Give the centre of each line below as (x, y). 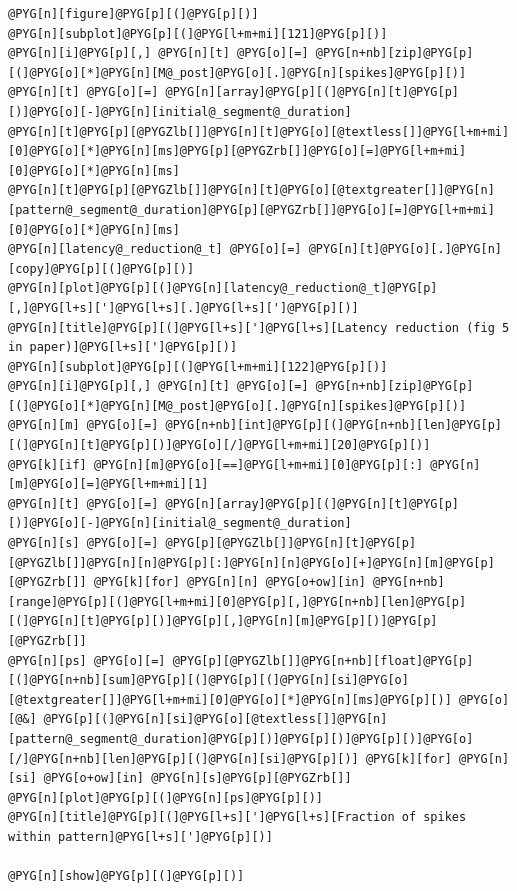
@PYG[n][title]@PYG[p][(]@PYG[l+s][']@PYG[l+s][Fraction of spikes (237, 817)
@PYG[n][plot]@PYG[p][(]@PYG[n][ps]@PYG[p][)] (165, 797)
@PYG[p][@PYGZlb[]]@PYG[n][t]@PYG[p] (291, 543)
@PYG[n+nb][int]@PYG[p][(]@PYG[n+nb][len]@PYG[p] (333, 425)
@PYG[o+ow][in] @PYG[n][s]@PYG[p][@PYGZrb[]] (197, 778)
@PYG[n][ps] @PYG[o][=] (87, 660)
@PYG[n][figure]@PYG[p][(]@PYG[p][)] (133, 14)
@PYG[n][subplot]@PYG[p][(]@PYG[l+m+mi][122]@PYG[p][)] (198, 366)
